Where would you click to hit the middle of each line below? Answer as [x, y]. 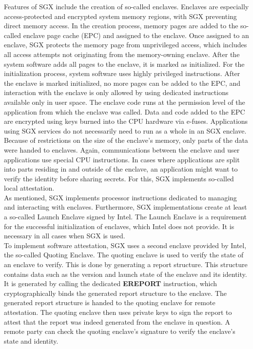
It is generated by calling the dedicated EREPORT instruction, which [111, 283]
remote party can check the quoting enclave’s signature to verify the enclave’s [120, 331]
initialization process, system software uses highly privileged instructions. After [122, 73]
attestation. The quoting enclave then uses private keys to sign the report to [118, 312]
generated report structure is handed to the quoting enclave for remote [110, 302]
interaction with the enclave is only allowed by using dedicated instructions [116, 92]
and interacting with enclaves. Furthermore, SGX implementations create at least [126, 207]
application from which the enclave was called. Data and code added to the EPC [125, 111]
